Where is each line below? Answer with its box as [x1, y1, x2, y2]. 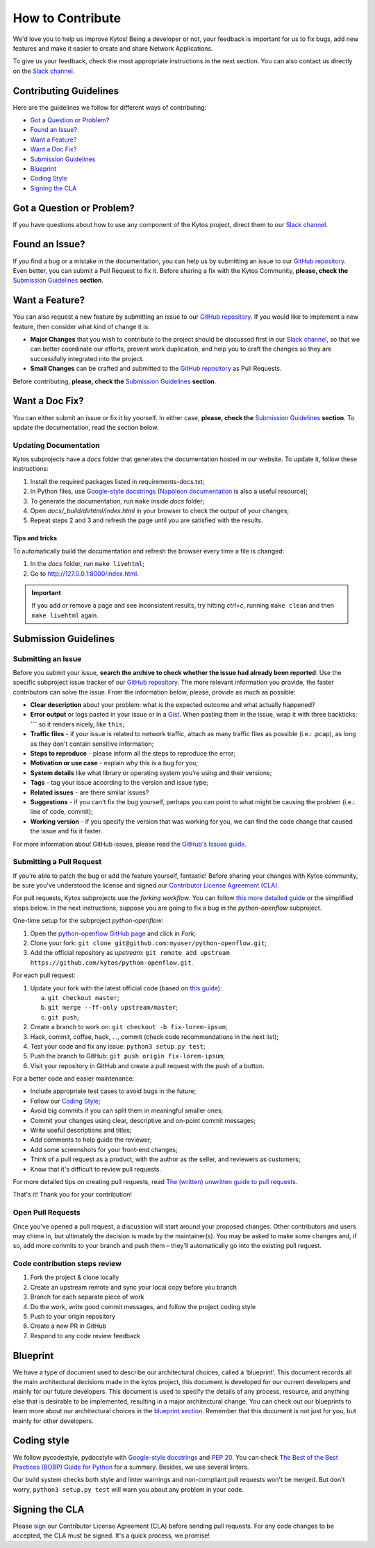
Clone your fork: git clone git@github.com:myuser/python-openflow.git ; [30, 939, 267, 947]
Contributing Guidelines [12, 85, 119, 97]
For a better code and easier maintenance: [12, 1074, 135, 1083]
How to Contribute [12, 10, 122, 26]
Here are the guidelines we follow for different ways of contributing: [12, 103, 207, 111]
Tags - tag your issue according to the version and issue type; [30, 779, 208, 787]
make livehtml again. [31, 611, 99, 619]
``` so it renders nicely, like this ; [30, 719, 125, 729]
